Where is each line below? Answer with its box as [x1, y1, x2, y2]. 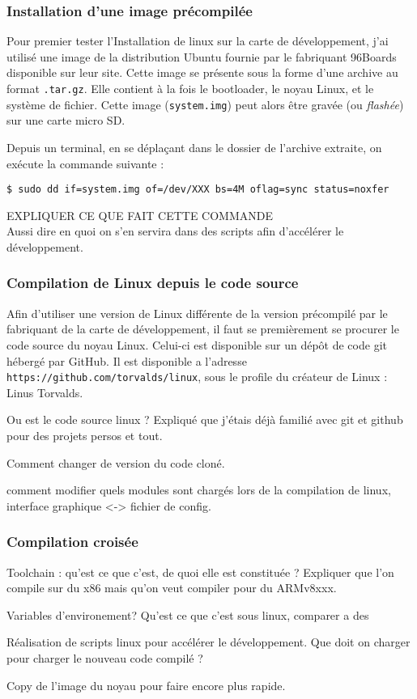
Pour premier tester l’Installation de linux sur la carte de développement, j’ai [6, 32, 389, 49]
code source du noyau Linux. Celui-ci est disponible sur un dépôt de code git [6, 336, 387, 353]
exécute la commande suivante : [6, 155, 164, 172]
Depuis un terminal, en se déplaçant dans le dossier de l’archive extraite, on [6, 138, 382, 155]
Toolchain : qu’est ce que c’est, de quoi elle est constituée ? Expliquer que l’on [6, 563, 394, 580]
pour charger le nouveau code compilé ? [6, 649, 203, 666]
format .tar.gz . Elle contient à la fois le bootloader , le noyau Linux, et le [6, 80, 374, 96]
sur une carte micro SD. [6, 112, 126, 129]
